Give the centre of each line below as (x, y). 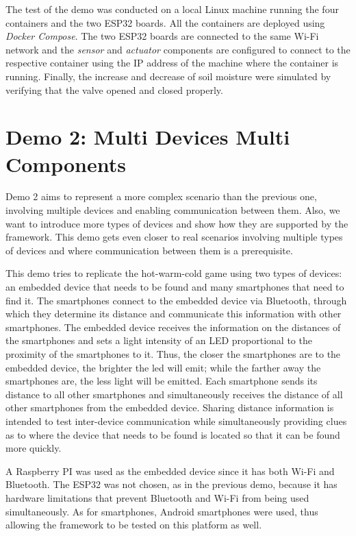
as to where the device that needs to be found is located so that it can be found (173, 434)
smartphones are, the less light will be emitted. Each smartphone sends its (162, 381)
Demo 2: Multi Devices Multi (148, 137)
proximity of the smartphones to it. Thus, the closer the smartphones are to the (173, 354)
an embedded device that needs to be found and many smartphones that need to (175, 287)
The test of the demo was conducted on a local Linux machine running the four (172, 9)
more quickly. (34, 448)
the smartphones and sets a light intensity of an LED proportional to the (159, 340)
